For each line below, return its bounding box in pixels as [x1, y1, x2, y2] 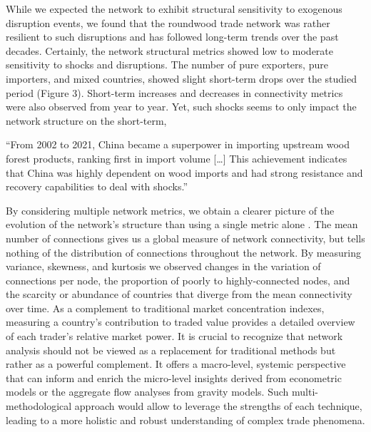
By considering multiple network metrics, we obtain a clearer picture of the [6, 202, 335, 217]
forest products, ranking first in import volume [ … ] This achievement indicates [6, 150, 347, 165]
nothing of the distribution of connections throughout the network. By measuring [6, 245, 362, 259]
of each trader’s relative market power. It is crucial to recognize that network [6, 329, 343, 344]
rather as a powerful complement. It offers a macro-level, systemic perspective [6, 356, 346, 371]
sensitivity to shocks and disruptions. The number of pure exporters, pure [6, 57, 328, 72]
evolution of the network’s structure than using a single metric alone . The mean [6, 217, 358, 232]
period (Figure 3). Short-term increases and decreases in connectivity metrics [6, 85, 343, 100]
